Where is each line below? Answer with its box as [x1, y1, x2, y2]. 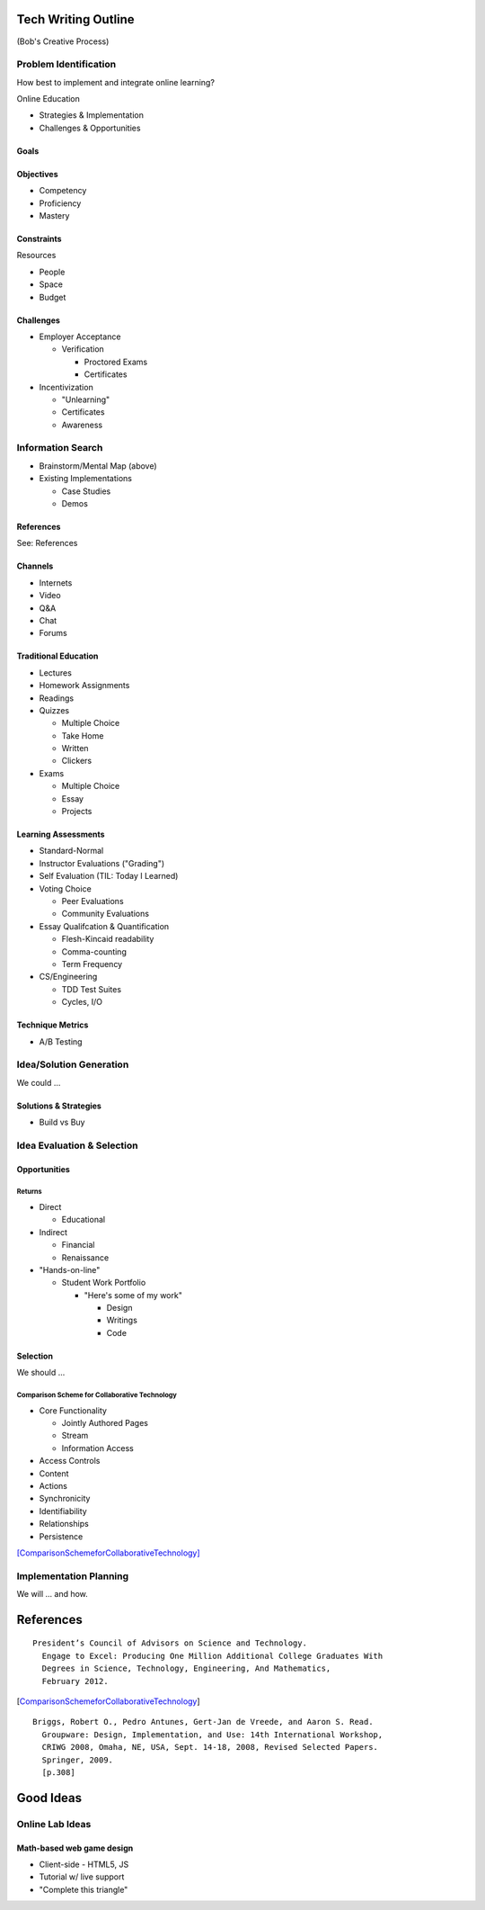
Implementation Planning [16, 1570, 129, 1583]
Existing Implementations [39, 473, 132, 484]
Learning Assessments [16, 829, 105, 840]
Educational [61, 1215, 106, 1225]
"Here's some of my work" [84, 1289, 183, 1300]
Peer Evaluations [61, 895, 125, 906]
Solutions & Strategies [16, 1100, 102, 1111]
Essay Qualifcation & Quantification [39, 920, 170, 931]
